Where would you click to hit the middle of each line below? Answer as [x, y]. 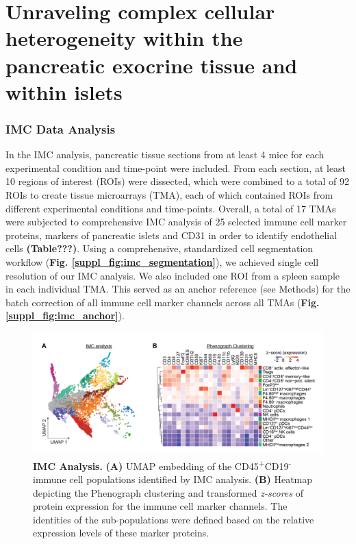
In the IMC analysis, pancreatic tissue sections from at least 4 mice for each [165, 154]
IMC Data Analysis [61, 128]
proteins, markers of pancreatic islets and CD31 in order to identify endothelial [171, 235]
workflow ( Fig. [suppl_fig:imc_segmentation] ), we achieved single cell [162, 261]
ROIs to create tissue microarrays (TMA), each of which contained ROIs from [169, 194]
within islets [64, 91]
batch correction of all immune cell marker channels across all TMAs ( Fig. [163, 302]
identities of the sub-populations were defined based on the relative [174, 519]
